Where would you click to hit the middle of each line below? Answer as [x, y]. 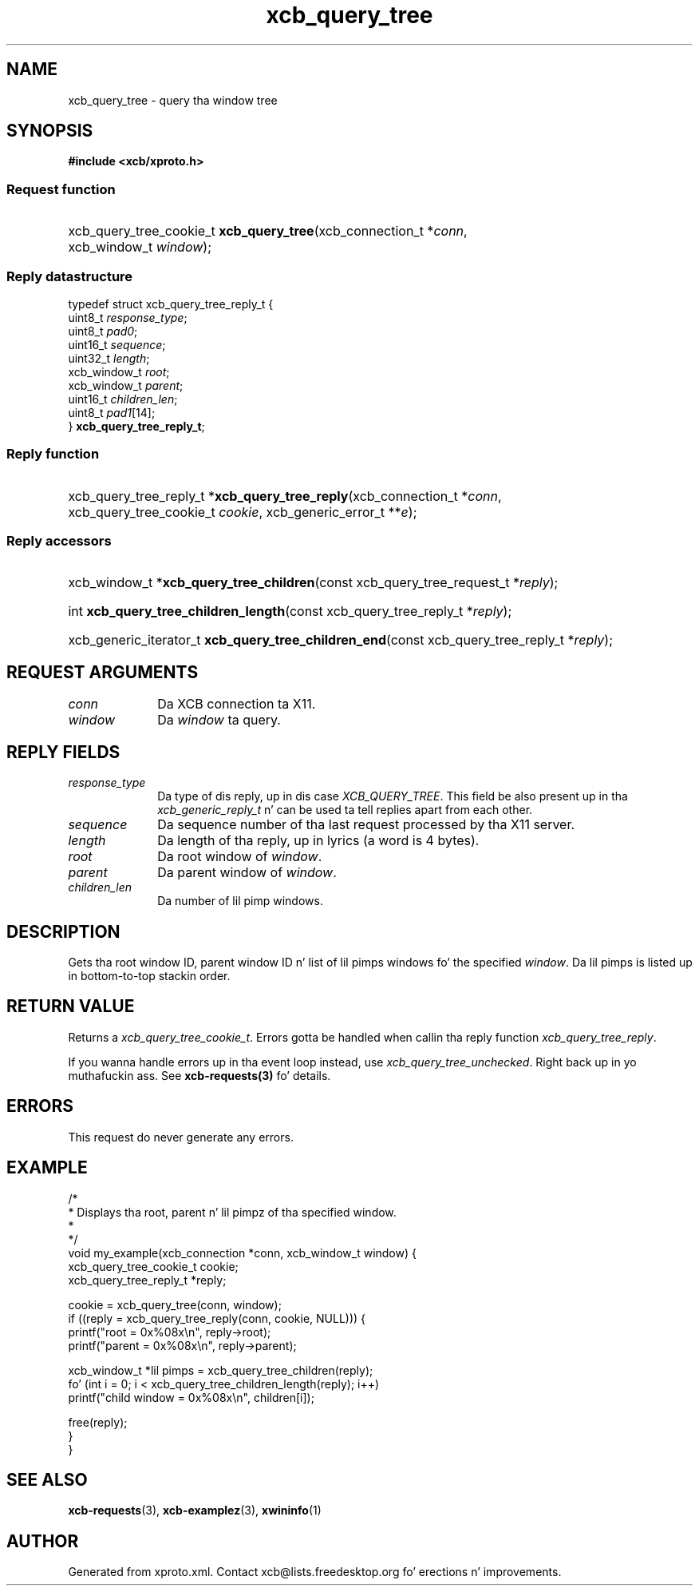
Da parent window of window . [247, 873]
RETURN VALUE [71, 1006]
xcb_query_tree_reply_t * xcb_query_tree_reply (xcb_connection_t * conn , [285, 496]
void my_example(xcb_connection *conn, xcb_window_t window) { [242, 1253]
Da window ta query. [219, 720]
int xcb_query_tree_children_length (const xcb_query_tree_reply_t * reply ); [290, 611]
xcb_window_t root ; [119, 371]
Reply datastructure [70, 276]
